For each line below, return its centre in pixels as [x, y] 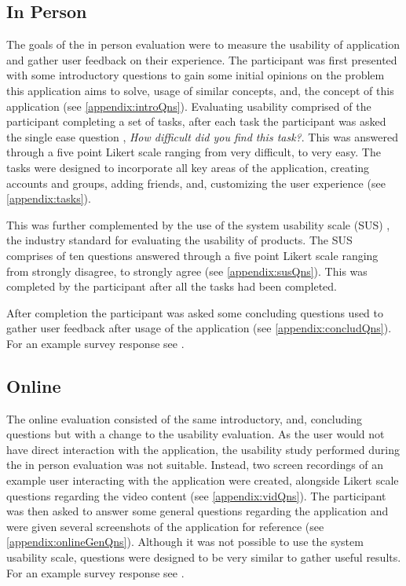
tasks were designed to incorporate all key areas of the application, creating [188, 167]
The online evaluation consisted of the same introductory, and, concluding [185, 418]
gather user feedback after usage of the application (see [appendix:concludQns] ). [199, 328]
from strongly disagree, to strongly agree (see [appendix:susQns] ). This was [187, 271]
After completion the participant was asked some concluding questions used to [195, 312]
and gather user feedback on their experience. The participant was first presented [202, 59]
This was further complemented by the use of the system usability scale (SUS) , [198, 224]
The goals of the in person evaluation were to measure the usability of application [203, 44]
